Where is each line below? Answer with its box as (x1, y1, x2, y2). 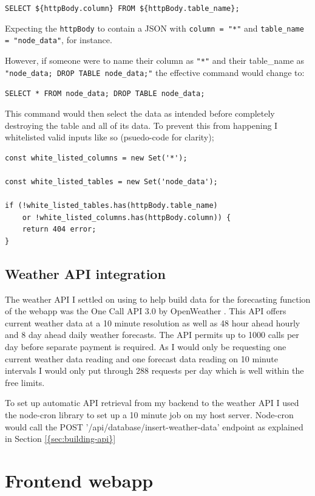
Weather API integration (5, 264, 166, 283)
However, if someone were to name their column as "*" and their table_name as (5, 53, 305, 66)
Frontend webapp (5, 467, 154, 492)
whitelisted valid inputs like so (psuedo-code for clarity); (5, 131, 214, 143)
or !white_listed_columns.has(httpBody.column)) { (22, 213, 231, 222)
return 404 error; (22, 225, 97, 234)
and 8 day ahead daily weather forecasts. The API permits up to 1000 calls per (5, 328, 299, 341)
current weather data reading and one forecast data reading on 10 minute (5, 352, 278, 365)
